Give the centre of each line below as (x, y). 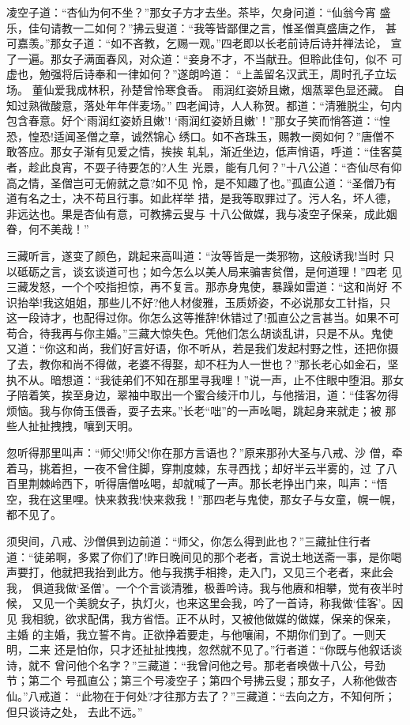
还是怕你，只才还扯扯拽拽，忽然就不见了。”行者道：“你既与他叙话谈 (228, 649)
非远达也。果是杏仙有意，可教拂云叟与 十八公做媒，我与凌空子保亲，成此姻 (202, 213)
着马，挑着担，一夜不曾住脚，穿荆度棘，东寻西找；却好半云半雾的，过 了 (196, 468)
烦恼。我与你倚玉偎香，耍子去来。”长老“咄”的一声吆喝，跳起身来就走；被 (194, 410)
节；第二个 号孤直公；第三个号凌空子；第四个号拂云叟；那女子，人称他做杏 (202, 680)
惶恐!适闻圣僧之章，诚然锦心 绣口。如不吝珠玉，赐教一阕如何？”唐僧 (206, 136)
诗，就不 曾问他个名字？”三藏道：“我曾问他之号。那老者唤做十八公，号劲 (196, 665)
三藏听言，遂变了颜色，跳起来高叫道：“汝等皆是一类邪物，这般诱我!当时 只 (201, 255)
